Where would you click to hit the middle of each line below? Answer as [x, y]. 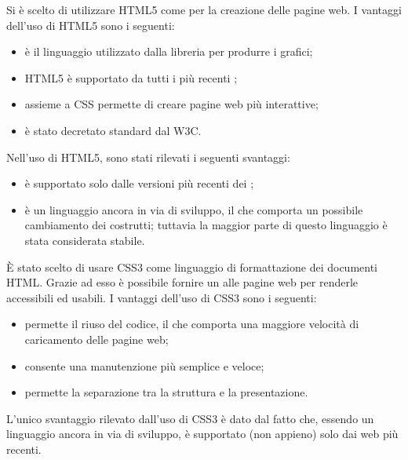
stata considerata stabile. [85, 240]
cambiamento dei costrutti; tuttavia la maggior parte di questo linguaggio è [206, 225]
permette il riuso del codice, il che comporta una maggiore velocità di [192, 324]
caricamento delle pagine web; [97, 339]
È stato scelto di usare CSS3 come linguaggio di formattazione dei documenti [192, 267]
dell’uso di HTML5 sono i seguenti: [91, 25]
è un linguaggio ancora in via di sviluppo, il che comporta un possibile [194, 209]
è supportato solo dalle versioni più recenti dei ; [139, 183]
